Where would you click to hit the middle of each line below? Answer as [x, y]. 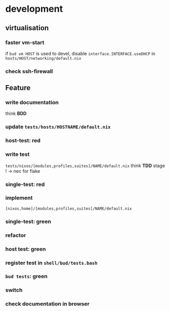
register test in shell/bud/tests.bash [51, 263]
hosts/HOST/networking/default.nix [43, 58]
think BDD [16, 114]
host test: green [26, 249]
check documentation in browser [48, 304]
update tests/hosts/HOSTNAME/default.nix [58, 127]
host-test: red [23, 140]
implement [19, 198]
